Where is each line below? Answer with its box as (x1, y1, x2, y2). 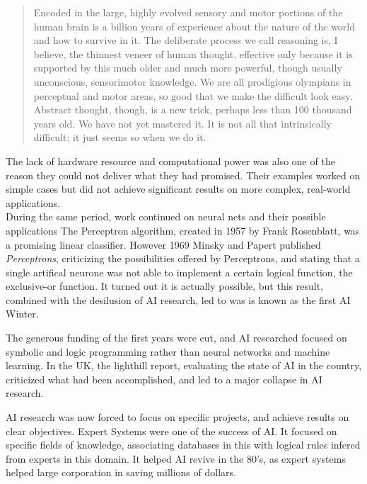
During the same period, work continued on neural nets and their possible (6, 209, 326, 224)
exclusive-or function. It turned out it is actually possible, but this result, (6, 278, 324, 293)
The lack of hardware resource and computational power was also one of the (6, 153, 335, 168)
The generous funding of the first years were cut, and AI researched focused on (6, 330, 347, 345)
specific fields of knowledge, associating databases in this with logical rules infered (6, 437, 361, 452)
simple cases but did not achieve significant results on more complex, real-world (6, 181, 351, 196)
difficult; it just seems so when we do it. (33, 130, 206, 145)
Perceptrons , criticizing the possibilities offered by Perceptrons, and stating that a (6, 251, 360, 266)
